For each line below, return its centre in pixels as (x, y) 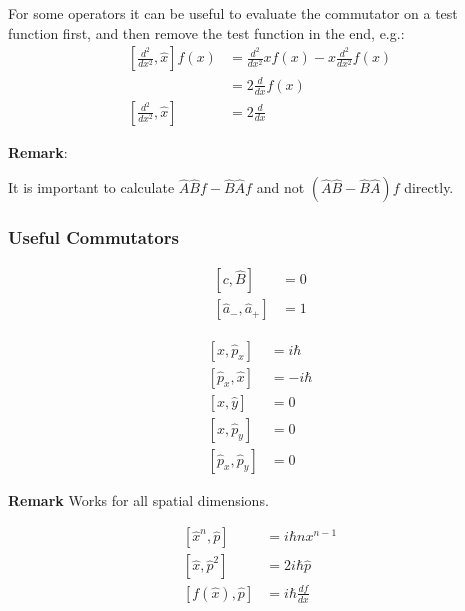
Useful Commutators (93, 237)
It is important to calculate (91, 187)
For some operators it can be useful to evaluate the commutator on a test (233, 13)
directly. (429, 187)
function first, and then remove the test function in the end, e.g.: (206, 32)
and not (280, 187)
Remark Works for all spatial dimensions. (138, 499)
